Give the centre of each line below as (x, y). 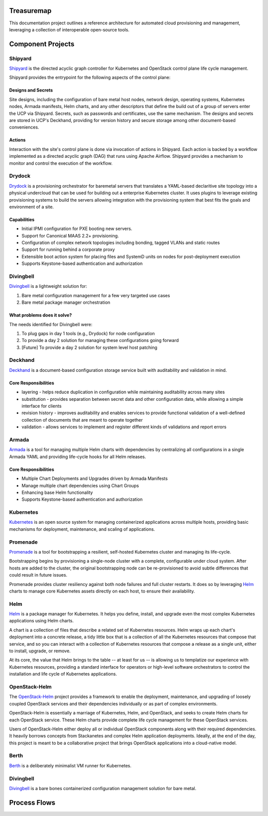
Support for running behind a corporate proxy (68, 249)
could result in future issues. (38, 575)
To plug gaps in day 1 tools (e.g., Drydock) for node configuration (88, 333)
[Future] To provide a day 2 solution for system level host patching (89, 347)
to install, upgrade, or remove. (40, 651)
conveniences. (24, 127)
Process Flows (32, 802)
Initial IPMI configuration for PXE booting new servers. (77, 229)
